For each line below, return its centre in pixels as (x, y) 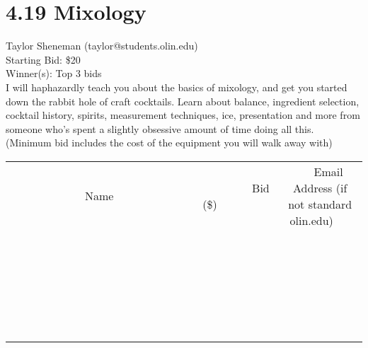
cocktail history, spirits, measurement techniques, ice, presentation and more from (183, 115)
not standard (320, 204)
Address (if (320, 187)
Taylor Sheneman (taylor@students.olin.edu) (102, 46)
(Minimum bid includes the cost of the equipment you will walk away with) (169, 143)
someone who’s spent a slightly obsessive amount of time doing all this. (160, 128)
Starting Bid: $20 (43, 59)
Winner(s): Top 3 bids (54, 73)
